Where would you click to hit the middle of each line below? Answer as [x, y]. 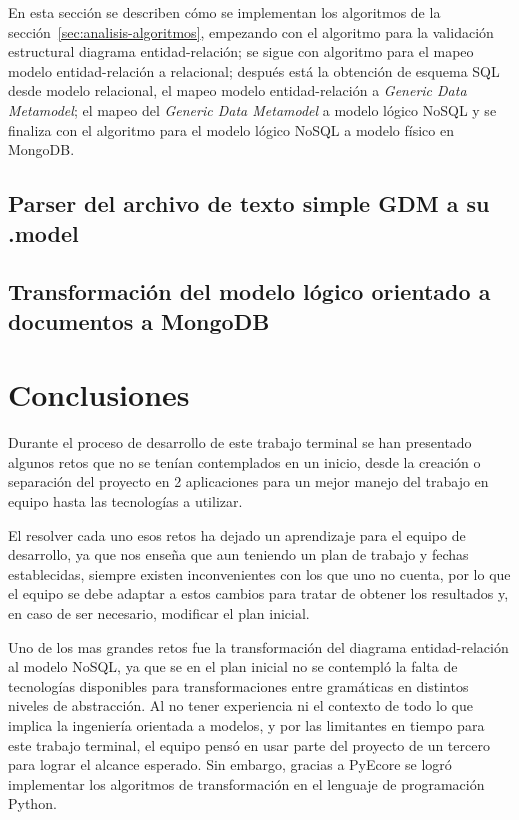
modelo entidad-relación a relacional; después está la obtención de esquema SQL [254, 70]
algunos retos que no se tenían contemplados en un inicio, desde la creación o [244, 461]
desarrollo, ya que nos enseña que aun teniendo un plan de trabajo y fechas [238, 554]
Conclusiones [99, 394]
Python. [32, 803]
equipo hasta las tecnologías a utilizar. [125, 501]
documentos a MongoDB [139, 320]
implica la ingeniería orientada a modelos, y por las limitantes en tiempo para [246, 724]
